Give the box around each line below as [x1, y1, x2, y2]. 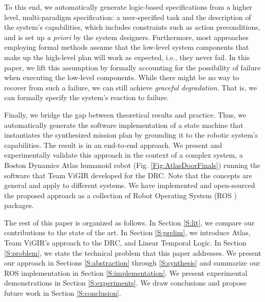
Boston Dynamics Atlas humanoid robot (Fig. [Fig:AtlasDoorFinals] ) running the [4, 159, 260, 170]
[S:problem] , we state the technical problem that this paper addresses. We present [4, 247, 261, 258]
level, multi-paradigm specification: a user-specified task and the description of [4, 11, 251, 22]
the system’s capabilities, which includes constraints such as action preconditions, [4, 22, 260, 32]
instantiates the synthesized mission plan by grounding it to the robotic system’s [4, 129, 258, 140]
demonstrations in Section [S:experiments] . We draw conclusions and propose [4, 277, 247, 288]
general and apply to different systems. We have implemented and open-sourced [4, 180, 255, 191]
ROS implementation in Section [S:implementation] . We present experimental [4, 267, 248, 278]
